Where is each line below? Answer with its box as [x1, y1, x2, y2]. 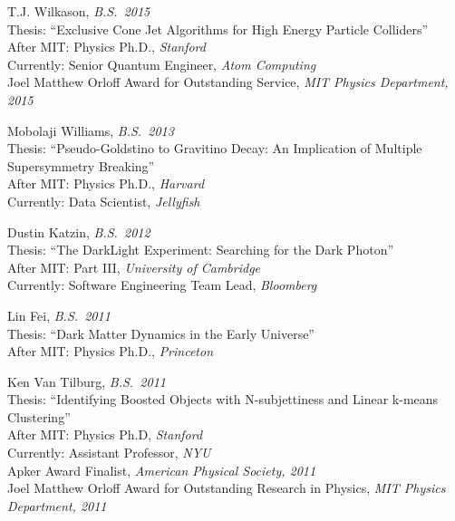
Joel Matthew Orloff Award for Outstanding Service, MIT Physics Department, [7, 72, 449, 92]
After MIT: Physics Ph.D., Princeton [7, 342, 214, 361]
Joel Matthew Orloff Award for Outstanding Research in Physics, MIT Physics [7, 478, 446, 497]
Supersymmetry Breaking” [7, 156, 155, 175]
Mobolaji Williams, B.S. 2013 [7, 121, 174, 140]
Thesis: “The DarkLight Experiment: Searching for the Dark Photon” [7, 240, 394, 259]
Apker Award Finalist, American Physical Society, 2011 [7, 460, 316, 479]
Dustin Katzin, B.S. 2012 [7, 222, 150, 241]
